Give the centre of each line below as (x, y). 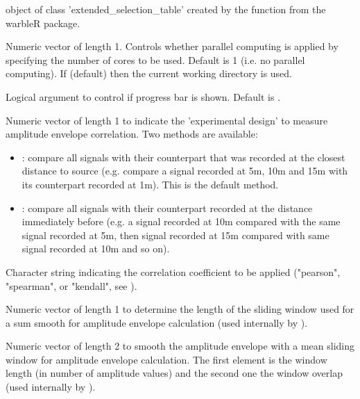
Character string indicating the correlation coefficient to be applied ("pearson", (173, 271)
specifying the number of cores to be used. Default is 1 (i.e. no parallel (155, 59)
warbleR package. (43, 23)
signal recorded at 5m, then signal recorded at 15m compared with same (175, 235)
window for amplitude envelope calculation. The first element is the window (166, 359)
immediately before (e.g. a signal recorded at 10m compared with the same (181, 221)
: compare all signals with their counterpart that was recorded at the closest (183, 157)
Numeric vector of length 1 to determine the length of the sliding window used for (180, 309)
